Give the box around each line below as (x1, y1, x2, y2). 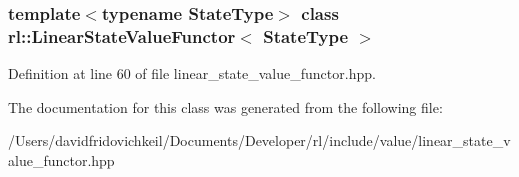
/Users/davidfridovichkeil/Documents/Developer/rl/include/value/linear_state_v (8, 130, 511, 151)
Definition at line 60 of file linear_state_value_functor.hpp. (8, 63, 376, 84)
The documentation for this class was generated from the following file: (8, 96, 443, 117)
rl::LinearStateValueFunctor (8, 23, 236, 48)
